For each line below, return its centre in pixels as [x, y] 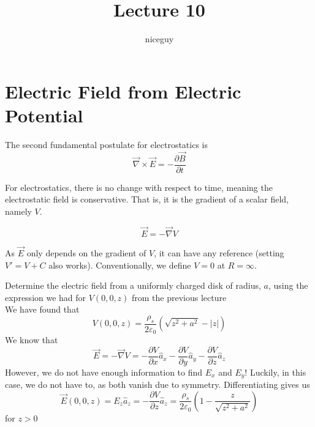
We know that [32, 340]
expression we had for [46, 297]
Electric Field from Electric [123, 91]
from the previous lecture [179, 297]
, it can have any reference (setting [219, 252]
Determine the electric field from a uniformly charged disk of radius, [133, 285]
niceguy [159, 39]
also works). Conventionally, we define [120, 265]
